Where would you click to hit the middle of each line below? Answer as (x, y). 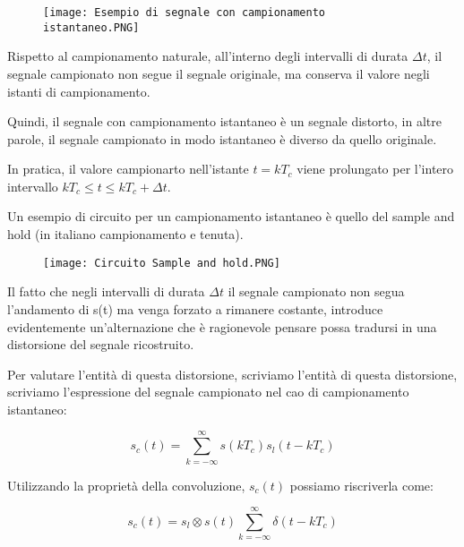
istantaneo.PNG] (91, 27)
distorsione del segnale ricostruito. (101, 344)
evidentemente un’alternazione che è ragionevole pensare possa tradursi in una (222, 326)
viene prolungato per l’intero (375, 169)
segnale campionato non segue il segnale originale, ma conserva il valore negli (219, 73)
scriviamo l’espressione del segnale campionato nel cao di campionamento (208, 392)
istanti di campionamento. (79, 91)
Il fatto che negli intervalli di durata (106, 291)
